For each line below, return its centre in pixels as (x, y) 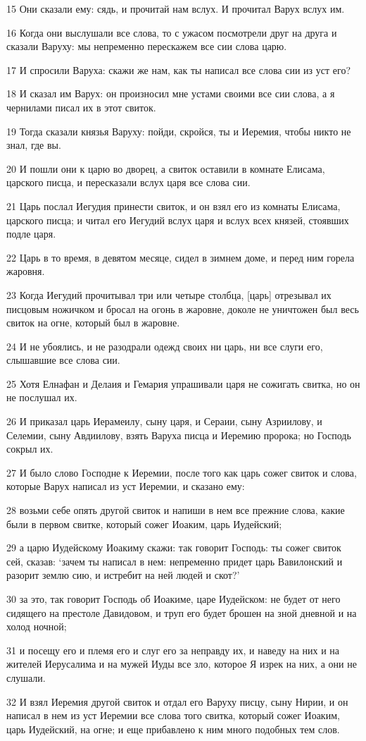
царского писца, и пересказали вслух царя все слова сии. (128, 182)
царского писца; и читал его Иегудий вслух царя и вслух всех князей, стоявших (178, 220)
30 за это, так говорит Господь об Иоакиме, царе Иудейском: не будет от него (173, 599)
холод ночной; (37, 626)
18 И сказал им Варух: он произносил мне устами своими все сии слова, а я (171, 93)
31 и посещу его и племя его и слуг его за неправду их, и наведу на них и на (173, 650)
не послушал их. (42, 397)
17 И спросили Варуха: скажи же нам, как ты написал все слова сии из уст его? (178, 69)
